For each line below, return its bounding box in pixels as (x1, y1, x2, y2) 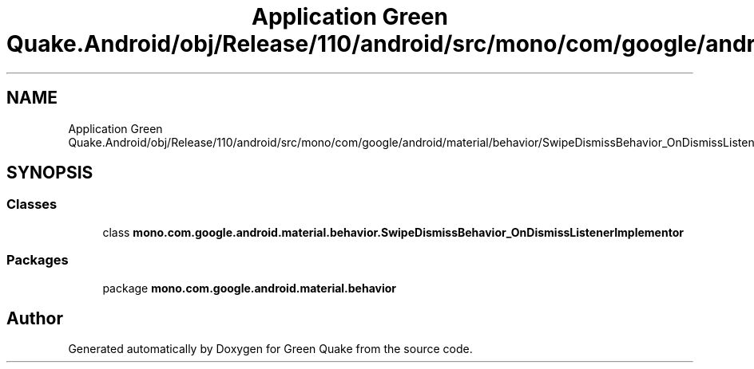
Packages (6, 252, 69, 269)
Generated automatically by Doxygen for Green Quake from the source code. (68, 342, 473, 356)
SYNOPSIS (6, 163, 93, 183)
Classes (6, 196, 58, 213)
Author (6, 308, 63, 328)
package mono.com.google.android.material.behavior (102, 281, 397, 295)
